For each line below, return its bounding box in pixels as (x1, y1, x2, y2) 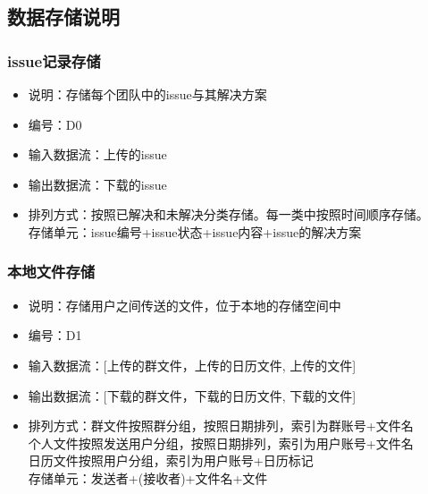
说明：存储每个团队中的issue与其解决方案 (28, 85, 267, 103)
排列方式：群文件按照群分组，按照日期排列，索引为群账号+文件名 (28, 416, 414, 435)
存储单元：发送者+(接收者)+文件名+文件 (28, 468, 268, 487)
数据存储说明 (7, 3, 120, 30)
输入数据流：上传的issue (28, 145, 167, 164)
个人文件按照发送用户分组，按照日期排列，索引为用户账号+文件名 (28, 433, 414, 452)
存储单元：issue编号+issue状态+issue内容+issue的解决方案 (28, 222, 362, 241)
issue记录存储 (7, 49, 101, 72)
